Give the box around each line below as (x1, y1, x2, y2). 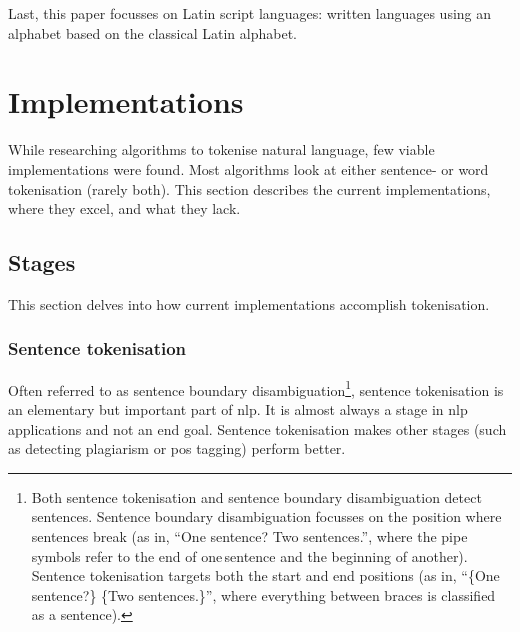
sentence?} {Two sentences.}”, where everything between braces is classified (31, 584, 496, 605)
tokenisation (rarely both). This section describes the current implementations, (8, 178, 491, 199)
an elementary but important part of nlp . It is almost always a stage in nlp (8, 398, 468, 419)
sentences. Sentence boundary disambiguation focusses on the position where (31, 506, 502, 527)
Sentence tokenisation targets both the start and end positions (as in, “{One (31, 565, 500, 586)
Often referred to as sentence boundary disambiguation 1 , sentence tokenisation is (8, 376, 504, 400)
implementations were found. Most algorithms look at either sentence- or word (8, 158, 489, 179)
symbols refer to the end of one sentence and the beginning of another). (31, 545, 468, 566)
